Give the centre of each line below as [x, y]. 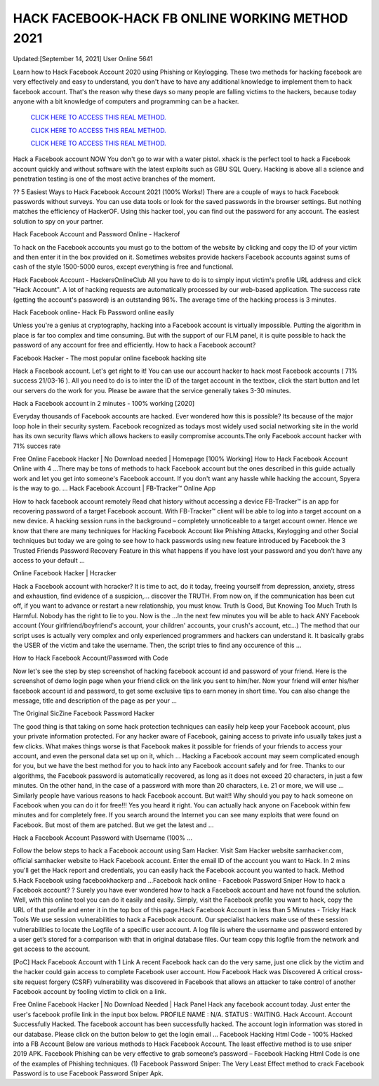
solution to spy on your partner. [58, 221]
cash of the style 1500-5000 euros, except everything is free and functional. [123, 267]
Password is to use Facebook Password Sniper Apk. [88, 1073]
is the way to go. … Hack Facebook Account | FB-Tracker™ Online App [114, 488]
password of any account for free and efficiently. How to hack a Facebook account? [134, 345]
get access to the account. [52, 949]
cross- [353, 972]
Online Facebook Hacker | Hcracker [65, 573]
